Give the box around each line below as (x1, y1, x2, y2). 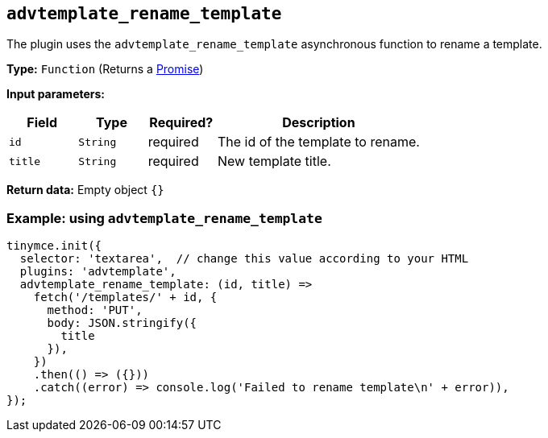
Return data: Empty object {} (6, 183, 164, 197)
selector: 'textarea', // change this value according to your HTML (19, 252, 469, 266)
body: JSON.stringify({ (47, 316, 197, 330)
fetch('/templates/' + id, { (33, 291, 218, 304)
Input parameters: (6, 87, 106, 101)
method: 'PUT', (47, 304, 143, 317)
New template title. (217, 153, 331, 170)
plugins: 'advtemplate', (19, 265, 176, 279)
